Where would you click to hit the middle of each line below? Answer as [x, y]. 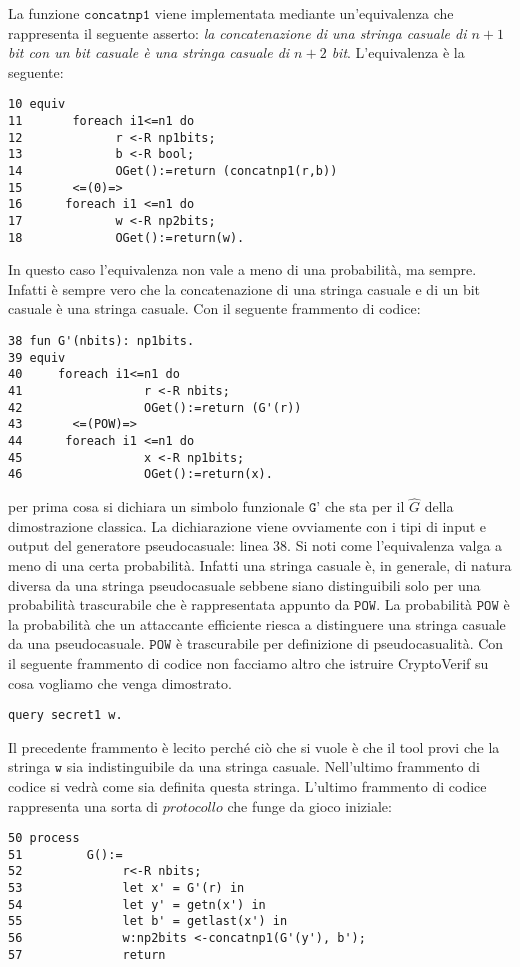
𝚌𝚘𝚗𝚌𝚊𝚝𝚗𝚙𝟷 [117, 15]
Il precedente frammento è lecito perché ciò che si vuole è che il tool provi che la [254, 746]
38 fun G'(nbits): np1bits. [101, 341]
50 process [44, 838]
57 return [87, 954]
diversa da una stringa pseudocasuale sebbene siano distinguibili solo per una [244, 584]
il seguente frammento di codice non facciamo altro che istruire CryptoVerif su [248, 662]
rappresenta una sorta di [83, 805]
